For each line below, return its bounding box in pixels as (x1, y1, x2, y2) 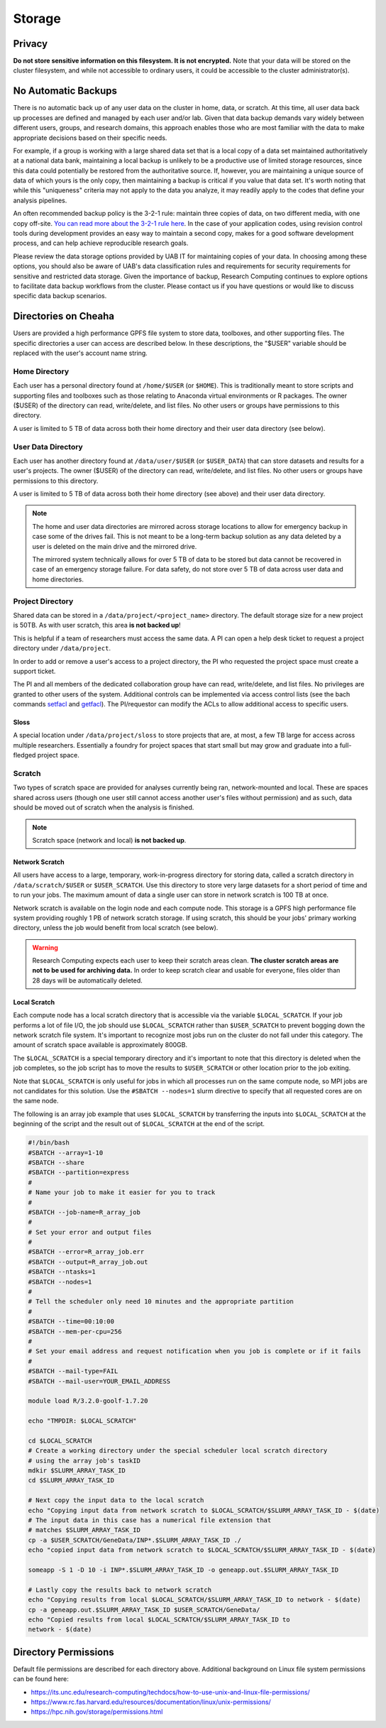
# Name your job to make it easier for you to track (28, 1188, 216, 1196)
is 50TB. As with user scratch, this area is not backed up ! (13, 621, 181, 630)
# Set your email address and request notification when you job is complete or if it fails (28, 1347, 361, 1355)
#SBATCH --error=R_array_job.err (28, 1248, 145, 1256)
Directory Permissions (13, 1646, 115, 1658)
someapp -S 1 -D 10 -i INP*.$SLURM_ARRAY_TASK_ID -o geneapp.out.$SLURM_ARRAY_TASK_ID (28, 1565, 339, 1574)
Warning (32, 943, 58, 951)
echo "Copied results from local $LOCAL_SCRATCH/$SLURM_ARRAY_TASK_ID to (28, 1615, 290, 1624)
